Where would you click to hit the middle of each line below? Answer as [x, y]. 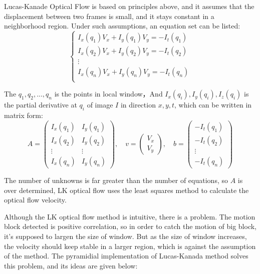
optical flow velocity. [35, 200]
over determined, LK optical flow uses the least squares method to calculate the [126, 190]
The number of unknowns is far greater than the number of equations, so [116, 180]
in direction [138, 105]
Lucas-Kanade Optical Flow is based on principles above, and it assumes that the [129, 6]
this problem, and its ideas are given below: [71, 265]
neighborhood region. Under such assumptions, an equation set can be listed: [122, 26]
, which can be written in [213, 105]
